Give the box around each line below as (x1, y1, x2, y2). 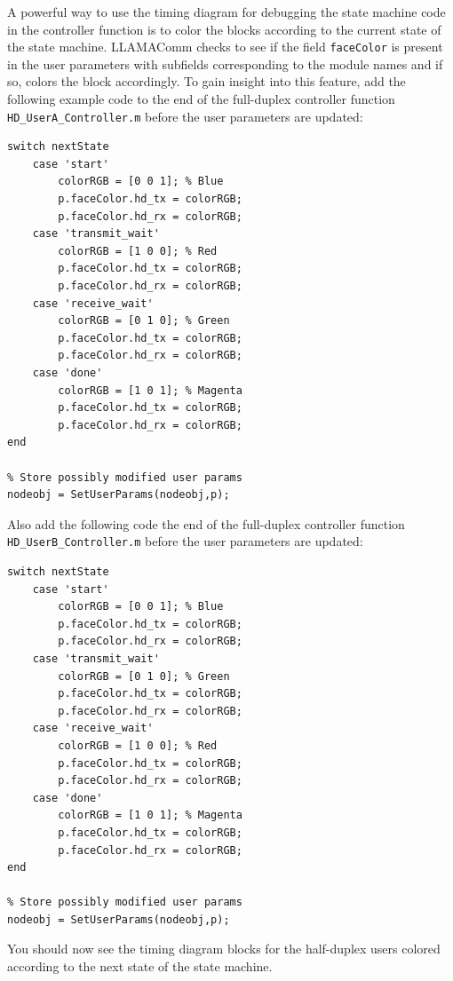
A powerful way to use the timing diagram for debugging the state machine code (7, 3, 446, 20)
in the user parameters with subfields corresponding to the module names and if (7, 54, 443, 73)
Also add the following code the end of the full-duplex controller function (7, 514, 405, 533)
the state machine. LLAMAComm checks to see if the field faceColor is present (7, 37, 443, 56)
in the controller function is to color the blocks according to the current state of (7, 20, 441, 38)
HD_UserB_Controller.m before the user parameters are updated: (7, 532, 363, 550)
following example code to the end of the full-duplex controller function (7, 90, 395, 108)
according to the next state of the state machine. (7, 957, 273, 976)
